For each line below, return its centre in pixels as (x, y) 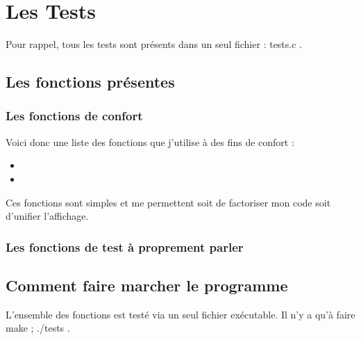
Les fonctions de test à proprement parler (125, 246)
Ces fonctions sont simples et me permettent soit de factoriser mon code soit (168, 202)
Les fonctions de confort (74, 116)
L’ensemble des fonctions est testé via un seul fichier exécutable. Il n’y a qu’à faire (180, 314)
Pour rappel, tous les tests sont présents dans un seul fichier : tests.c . (154, 44)
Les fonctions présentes (90, 82)
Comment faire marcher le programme (147, 285)
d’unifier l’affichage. (47, 216)
